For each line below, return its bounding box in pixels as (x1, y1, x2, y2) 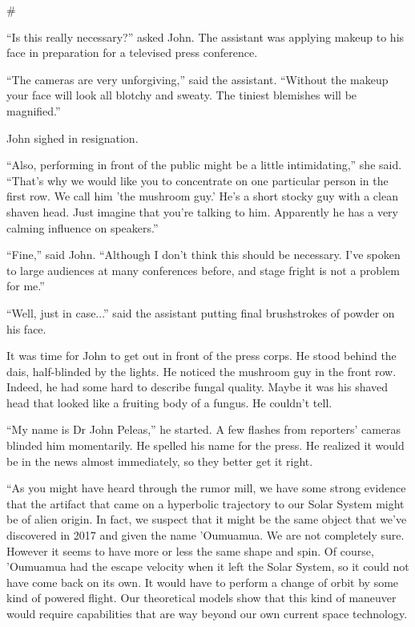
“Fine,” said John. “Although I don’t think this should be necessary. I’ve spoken (6, 246, 401, 263)
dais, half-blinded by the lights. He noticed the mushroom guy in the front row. (6, 362, 397, 379)
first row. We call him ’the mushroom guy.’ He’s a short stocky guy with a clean (6, 188, 398, 204)
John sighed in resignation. (6, 129, 139, 146)
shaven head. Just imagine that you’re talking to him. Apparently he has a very (6, 203, 399, 220)
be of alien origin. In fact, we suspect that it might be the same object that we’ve (6, 511, 407, 528)
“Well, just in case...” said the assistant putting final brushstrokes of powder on (6, 304, 395, 321)
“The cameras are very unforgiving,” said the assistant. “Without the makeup (6, 71, 389, 87)
